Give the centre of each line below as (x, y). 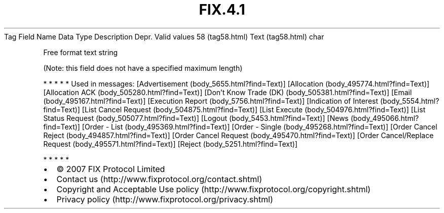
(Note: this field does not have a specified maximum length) (143, 68)
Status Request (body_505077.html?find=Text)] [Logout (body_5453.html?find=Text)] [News (196, 118)
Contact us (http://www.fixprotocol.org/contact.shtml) (159, 179)
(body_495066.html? (385, 118)
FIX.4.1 (222, 10)
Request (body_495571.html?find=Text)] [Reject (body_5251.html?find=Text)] (170, 144)
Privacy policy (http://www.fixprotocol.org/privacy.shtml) (165, 199)
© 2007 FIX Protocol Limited (111, 169)
